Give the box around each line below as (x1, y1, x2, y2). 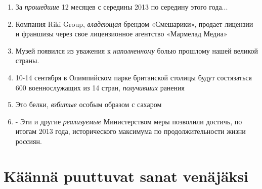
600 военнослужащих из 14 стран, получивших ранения (15, 82, 185, 92)
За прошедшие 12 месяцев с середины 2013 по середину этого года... (15, 2, 228, 12)
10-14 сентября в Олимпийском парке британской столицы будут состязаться (15, 72, 252, 82)
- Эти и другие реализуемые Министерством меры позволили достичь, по (15, 116, 242, 126)
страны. (15, 55, 39, 66)
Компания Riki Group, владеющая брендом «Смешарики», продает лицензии (15, 18, 253, 29)
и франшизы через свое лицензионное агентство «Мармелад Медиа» (15, 28, 228, 39)
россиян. (15, 135, 42, 146)
